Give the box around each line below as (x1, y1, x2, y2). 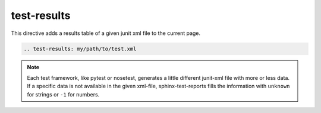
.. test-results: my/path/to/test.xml (23, 45, 137, 52)
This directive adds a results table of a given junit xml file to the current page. (11, 30, 201, 37)
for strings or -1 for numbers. (27, 91, 100, 98)
